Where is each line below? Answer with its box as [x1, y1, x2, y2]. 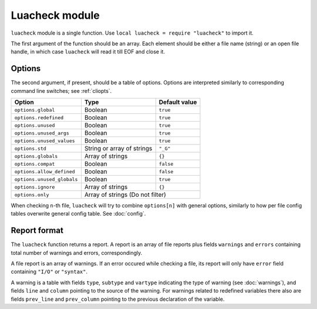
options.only [14, 192, 49, 198]
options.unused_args [14, 130, 70, 136]
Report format [11, 226, 64, 236]
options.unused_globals [14, 176, 78, 182]
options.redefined [14, 115, 64, 120]
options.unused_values [14, 137, 76, 144]
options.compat [14, 160, 55, 167]
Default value [158, 98, 197, 106]
